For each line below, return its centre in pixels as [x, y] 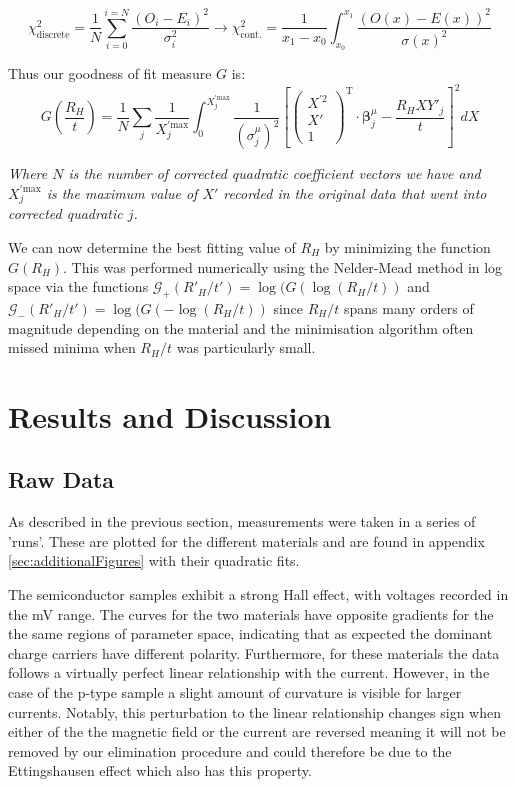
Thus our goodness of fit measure [110, 73]
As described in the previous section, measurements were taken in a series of [242, 521]
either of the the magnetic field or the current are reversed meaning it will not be [257, 731]
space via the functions [78, 286]
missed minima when [72, 347]
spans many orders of [409, 307]
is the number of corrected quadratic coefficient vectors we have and [274, 173]
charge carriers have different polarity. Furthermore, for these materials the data [254, 652]
